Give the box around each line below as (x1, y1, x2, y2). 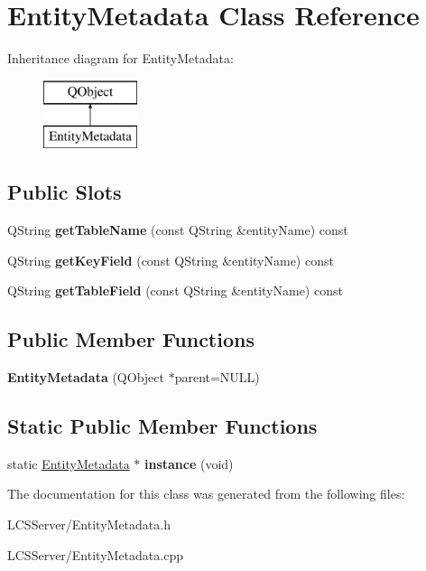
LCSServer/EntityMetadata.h (7, 515, 171, 534)
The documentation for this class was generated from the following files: (7, 484, 405, 503)
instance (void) (144, 454, 234, 473)
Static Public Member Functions (7, 412, 318, 440)
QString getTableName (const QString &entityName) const (7, 220, 348, 239)
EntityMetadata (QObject (7, 368, 164, 387)
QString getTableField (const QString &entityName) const (7, 281, 343, 300)
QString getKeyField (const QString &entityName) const (7, 250, 334, 269)
